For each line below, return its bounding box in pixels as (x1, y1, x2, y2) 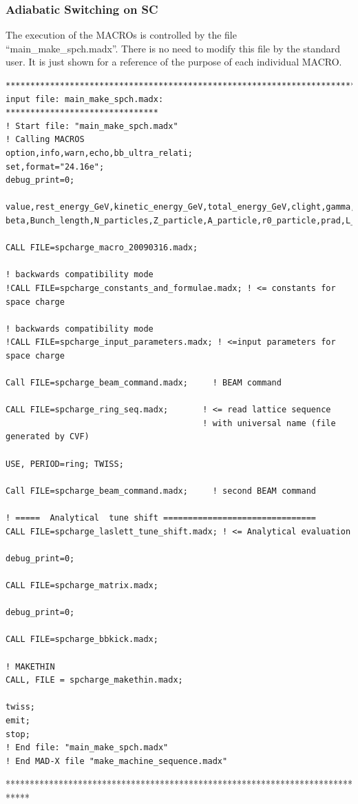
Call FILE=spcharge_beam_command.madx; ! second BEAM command (6, 485, 317, 496)
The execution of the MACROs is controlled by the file (6, 28, 237, 42)
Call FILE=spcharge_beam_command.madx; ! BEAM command (6, 378, 282, 388)
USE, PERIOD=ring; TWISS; (6, 459, 124, 469)
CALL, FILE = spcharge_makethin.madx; (6, 675, 183, 685)
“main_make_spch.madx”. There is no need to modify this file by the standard (6, 41, 341, 55)
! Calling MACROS (6, 134, 85, 145)
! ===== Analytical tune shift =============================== (6, 513, 317, 523)
